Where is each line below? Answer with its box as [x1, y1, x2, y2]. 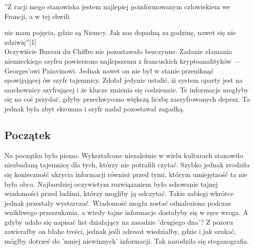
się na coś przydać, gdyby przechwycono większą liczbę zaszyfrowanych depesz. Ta [4, 94, 250, 104]
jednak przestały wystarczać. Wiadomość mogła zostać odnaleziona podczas [4, 197, 231, 208]
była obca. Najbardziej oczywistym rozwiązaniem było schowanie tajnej [4, 178, 218, 189]
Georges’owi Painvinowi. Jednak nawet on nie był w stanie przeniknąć [4, 65, 214, 75]
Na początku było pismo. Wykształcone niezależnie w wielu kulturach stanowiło [4, 150, 243, 160]
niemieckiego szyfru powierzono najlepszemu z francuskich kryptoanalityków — [4, 55, 241, 66]
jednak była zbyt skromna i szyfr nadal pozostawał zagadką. [4, 103, 185, 113]
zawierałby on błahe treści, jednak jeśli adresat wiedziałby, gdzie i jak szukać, [4, 226, 236, 236]
